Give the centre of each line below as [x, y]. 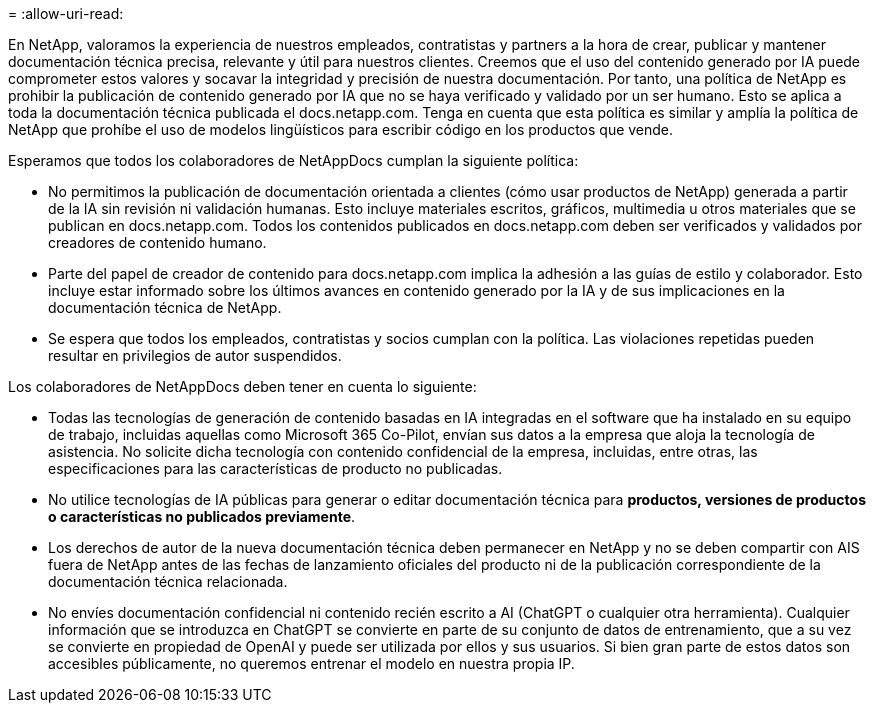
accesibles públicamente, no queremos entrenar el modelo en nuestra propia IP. [311, 663]
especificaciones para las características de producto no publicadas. [275, 468]
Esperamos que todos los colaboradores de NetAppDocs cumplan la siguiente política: [293, 160]
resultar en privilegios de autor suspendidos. [195, 355]
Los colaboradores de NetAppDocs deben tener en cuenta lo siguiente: [242, 386]
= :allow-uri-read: [66, 13]
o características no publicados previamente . [202, 516]
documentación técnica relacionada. [168, 581]
